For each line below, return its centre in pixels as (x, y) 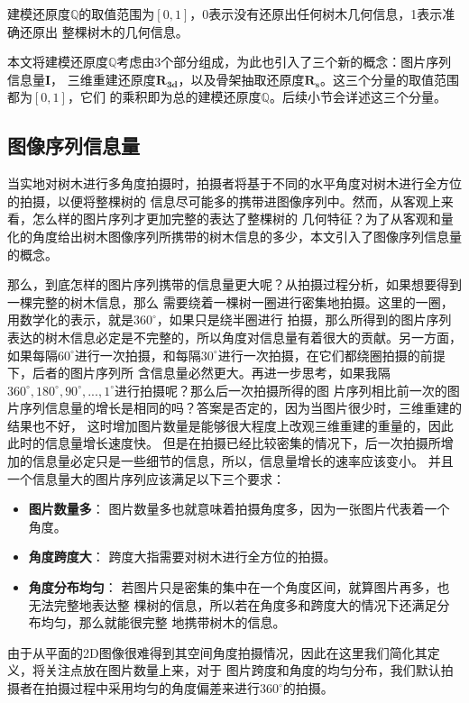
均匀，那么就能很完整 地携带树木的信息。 (163, 622)
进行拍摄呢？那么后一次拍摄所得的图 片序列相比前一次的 (280, 390)
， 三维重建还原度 (103, 79)
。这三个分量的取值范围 (389, 79)
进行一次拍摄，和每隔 (138, 355)
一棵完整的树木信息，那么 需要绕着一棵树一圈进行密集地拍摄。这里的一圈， (230, 301)
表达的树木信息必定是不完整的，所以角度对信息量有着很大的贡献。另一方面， (234, 337)
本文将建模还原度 (58, 62)
